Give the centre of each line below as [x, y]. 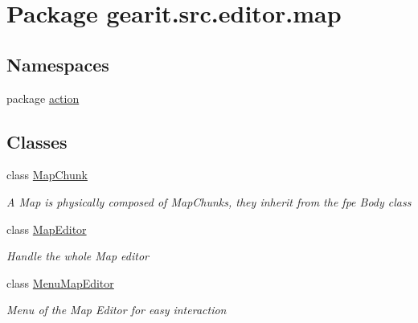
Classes [37, 141]
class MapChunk [47, 175]
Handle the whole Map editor [78, 256]
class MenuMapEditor [60, 282]
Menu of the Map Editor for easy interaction [117, 310]
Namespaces [58, 64]
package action [43, 98]
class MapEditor [47, 229]
